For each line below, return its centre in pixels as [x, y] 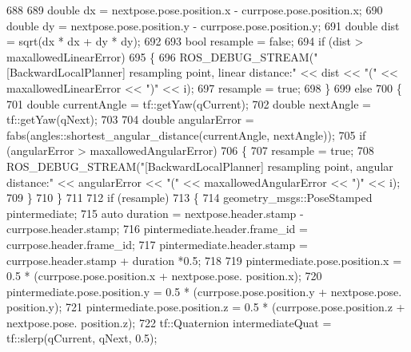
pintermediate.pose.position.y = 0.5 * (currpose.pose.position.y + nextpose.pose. [204, 291]
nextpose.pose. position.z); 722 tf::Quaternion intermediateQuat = [169, 322]
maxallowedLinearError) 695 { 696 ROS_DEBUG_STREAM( [160, 56]
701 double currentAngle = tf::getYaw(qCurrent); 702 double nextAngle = [189, 103]
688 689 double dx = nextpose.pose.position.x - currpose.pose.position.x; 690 [195, 10]
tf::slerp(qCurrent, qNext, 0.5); [82, 338]
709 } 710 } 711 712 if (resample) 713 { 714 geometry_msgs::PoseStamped [190, 198]
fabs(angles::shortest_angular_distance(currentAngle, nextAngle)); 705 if [186, 134]
